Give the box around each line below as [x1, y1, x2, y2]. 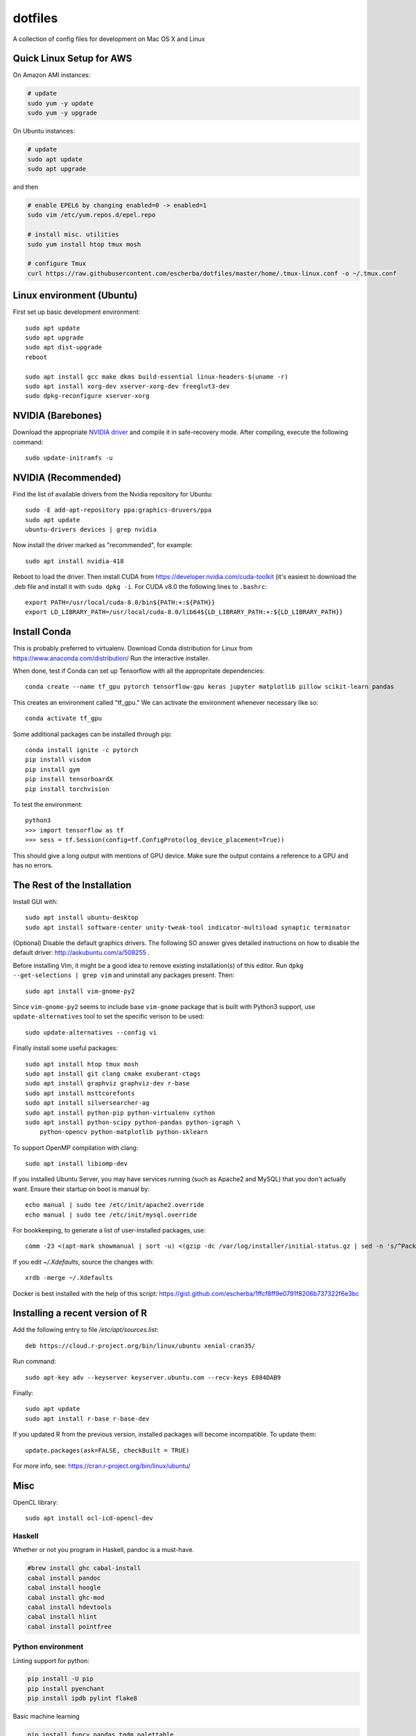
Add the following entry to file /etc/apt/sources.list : [12, 1326, 159, 1334]
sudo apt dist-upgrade [25, 344, 103, 351]
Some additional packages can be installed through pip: [12, 730, 172, 738]
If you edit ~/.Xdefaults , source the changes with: [12, 1258, 154, 1266]
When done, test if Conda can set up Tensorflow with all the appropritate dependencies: [12, 667, 265, 675]
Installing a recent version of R [12, 1308, 148, 1319]
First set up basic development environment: [12, 308, 141, 316]
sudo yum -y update [27, 99, 94, 107]
